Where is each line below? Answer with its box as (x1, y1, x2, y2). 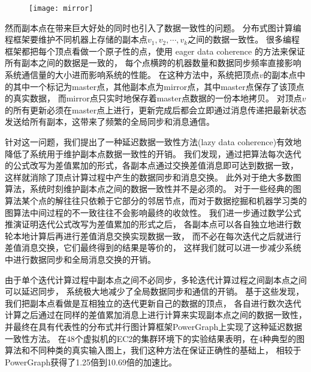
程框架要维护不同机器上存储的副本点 (5, 33, 147, 46)
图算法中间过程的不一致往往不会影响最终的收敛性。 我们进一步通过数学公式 (5, 206, 301, 218)
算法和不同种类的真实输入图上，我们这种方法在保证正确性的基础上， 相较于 (5, 344, 301, 356)
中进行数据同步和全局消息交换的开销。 (5, 253, 156, 265)
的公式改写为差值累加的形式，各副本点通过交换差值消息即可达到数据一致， (5, 159, 298, 172)
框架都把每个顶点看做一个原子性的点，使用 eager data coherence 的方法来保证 (5, 44, 305, 57)
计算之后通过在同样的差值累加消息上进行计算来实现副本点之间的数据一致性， (5, 308, 307, 321)
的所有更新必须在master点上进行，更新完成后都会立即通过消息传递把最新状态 (5, 103, 307, 116)
